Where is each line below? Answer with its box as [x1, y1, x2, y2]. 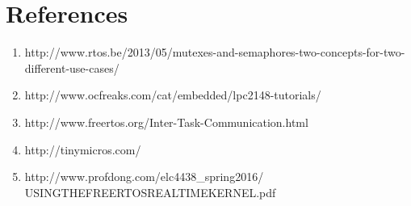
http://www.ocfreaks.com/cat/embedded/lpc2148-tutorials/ [24, 86, 321, 103]
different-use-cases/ [24, 59, 120, 76]
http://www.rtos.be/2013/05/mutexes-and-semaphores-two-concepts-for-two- [24, 44, 405, 61]
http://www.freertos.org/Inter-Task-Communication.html [24, 113, 308, 130]
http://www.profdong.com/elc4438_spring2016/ [24, 168, 264, 185]
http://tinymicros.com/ [24, 141, 141, 158]
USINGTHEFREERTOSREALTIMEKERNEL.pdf [24, 183, 276, 200]
